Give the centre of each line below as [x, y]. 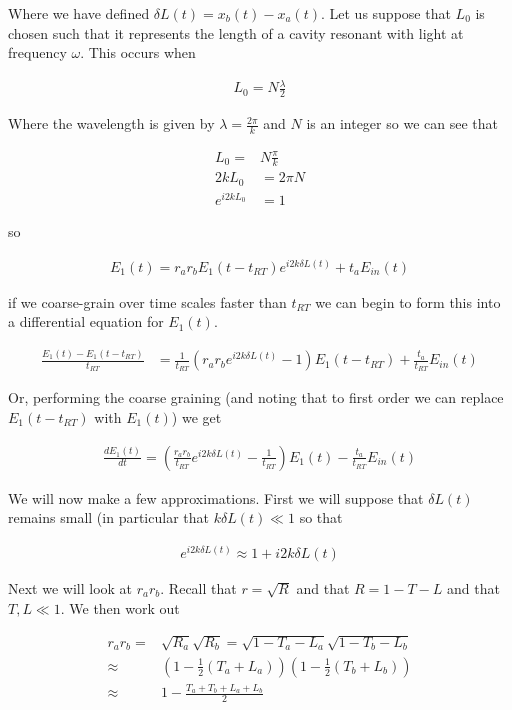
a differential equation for [86, 321]
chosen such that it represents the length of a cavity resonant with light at [236, 32]
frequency [37, 52]
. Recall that [198, 587]
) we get [196, 417]
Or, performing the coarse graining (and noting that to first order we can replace [256, 397]
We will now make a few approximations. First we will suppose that [216, 497]
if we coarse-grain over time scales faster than [147, 301]
